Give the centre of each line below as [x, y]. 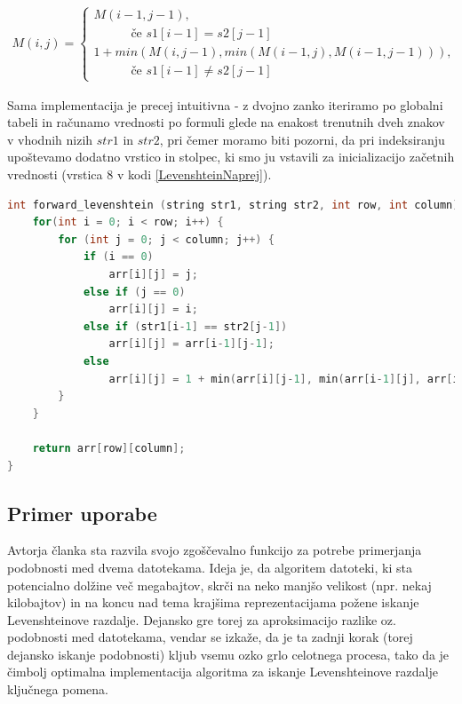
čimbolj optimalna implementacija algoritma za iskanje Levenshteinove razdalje [223, 672]
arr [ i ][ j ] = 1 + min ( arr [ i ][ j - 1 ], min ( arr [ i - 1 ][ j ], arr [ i [284, 379]
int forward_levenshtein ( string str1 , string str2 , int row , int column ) [233, 205]
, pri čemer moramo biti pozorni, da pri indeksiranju [302, 139]
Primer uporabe [82, 513]
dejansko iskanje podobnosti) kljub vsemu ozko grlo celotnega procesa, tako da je [228, 654]
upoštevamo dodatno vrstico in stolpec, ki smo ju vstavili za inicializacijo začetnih [231, 157]
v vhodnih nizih [50, 139]
